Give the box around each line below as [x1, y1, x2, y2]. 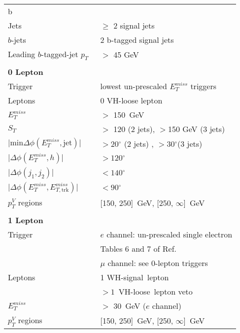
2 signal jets [113, 20, 155, 31]
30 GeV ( [113, 300, 146, 312]
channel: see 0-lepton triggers [107, 257, 208, 269]
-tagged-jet [41, 48, 78, 60]
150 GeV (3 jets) [168, 123, 225, 135]
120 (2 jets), [113, 123, 155, 135]
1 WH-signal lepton [100, 271, 169, 283]
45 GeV [113, 48, 139, 60]
